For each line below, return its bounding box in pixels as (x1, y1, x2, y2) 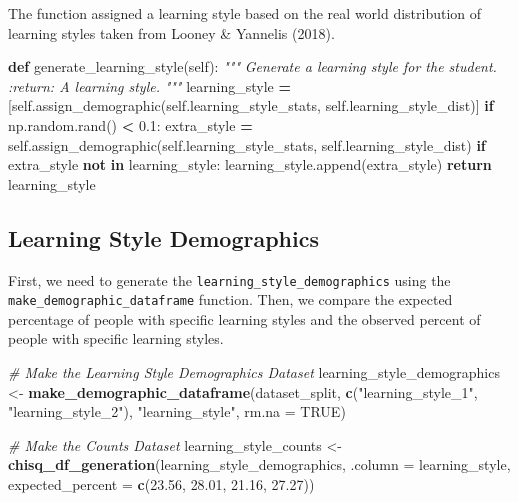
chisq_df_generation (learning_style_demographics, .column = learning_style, (8, 454, 511, 475)
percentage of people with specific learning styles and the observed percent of (8, 308, 481, 329)
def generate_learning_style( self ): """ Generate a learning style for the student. (8, 56, 497, 77)
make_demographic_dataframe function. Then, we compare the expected (8, 289, 453, 310)
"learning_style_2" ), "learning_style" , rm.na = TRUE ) (8, 401, 346, 422)
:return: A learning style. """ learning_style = (8, 75, 291, 96)
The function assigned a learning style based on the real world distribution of (8, 3, 482, 23)
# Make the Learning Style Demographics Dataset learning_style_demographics (8, 362, 500, 383)
